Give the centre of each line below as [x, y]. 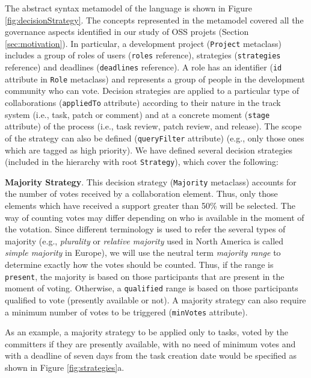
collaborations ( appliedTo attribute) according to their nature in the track [143, 102]
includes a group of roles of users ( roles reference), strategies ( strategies [143, 55]
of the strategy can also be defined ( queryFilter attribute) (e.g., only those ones [155, 138]
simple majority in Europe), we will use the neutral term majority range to [143, 253]
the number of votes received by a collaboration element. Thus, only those [141, 194]
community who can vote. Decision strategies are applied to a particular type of [152, 91]
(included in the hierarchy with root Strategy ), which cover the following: [142, 162]
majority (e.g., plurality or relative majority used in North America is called [144, 240]
